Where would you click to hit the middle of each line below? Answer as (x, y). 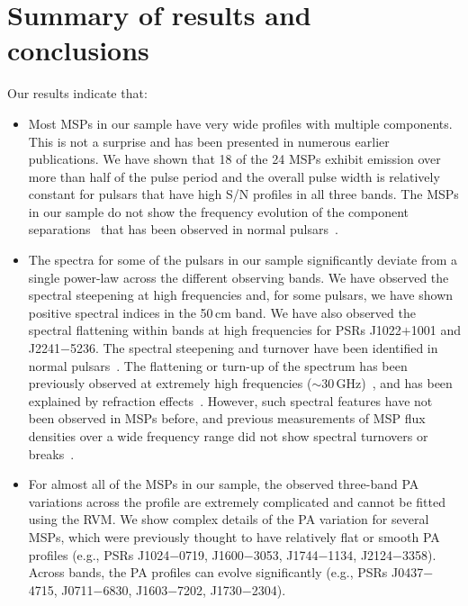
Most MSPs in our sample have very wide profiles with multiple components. (240, 123)
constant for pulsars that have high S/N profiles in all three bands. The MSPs (243, 194)
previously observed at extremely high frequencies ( (170, 383)
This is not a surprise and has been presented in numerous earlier (209, 141)
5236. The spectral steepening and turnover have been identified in (254, 348)
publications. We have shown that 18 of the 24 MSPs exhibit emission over (234, 159)
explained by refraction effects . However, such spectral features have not (230, 400)
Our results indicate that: (77, 93)
